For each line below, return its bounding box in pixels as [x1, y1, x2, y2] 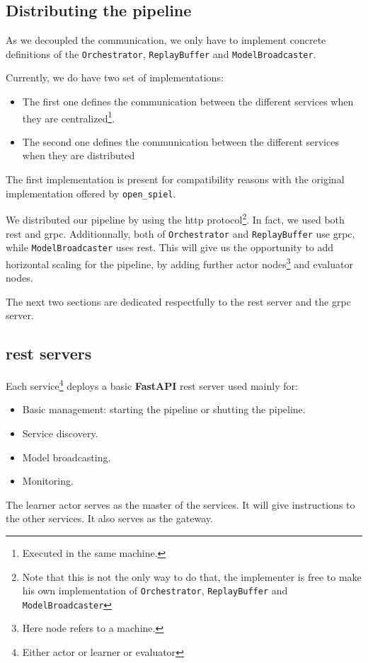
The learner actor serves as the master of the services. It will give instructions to [6, 497, 355, 512]
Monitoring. [22, 473, 74, 488]
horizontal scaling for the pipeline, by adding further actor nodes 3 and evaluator [6, 254, 353, 271]
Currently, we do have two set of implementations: [6, 70, 224, 85]
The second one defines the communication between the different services [22, 134, 339, 149]
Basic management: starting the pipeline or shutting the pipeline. [22, 402, 306, 417]
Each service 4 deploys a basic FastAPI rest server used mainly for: [6, 376, 298, 393]
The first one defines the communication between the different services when [22, 94, 354, 109]
